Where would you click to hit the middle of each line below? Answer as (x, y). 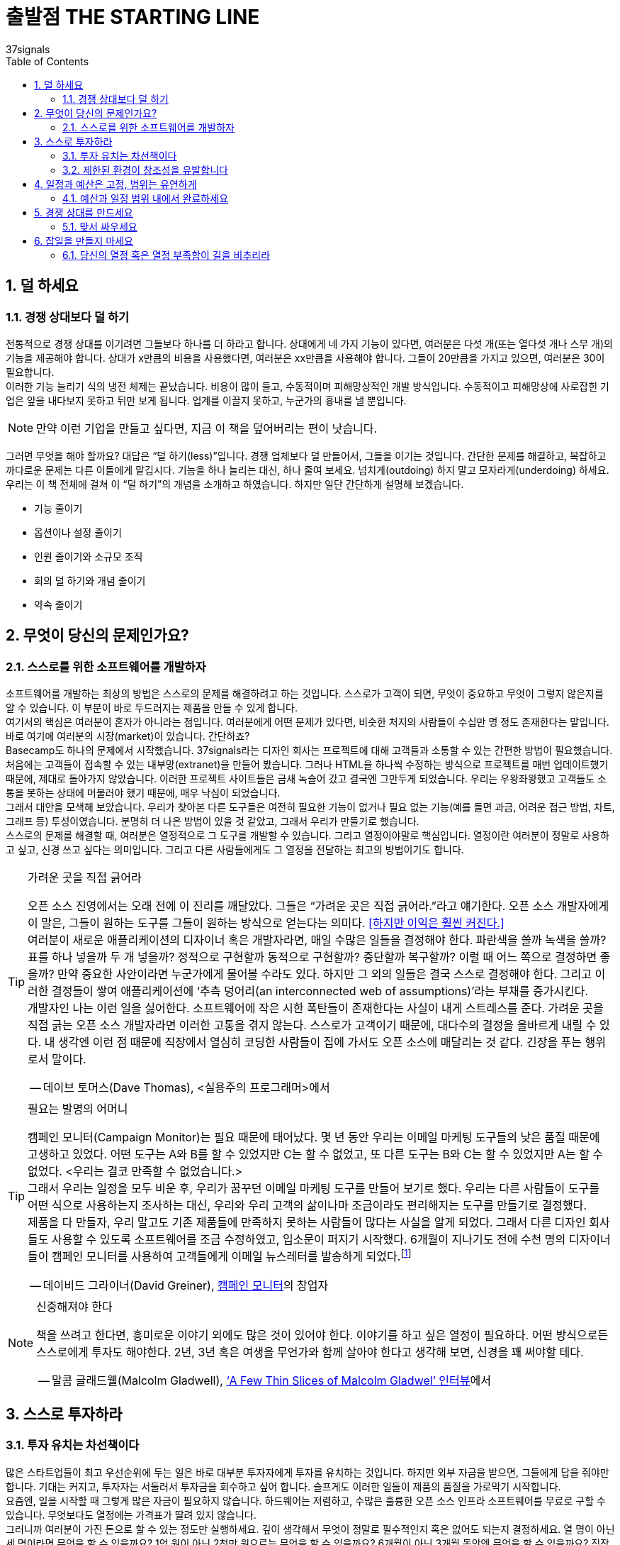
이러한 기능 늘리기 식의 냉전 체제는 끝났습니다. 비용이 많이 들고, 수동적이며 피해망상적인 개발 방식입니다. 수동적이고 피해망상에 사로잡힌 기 (308, 386)
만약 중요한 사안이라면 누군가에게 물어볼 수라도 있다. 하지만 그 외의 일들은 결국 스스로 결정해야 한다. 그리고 (325, 974)
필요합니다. (30, 372)
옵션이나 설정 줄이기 (78, 532)
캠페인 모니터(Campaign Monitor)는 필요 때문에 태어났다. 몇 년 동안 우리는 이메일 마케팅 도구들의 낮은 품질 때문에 (314, 1137)
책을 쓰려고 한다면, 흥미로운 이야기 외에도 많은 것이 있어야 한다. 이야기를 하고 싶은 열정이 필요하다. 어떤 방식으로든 (322, 1335)
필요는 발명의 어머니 (78, 1109)
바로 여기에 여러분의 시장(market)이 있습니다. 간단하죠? (128, 736)
